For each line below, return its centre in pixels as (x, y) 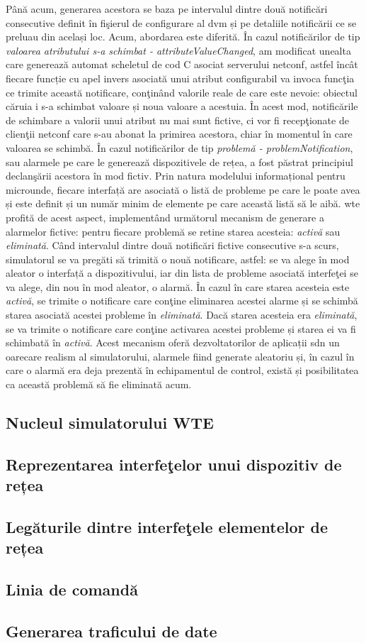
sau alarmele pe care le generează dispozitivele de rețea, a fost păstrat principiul (179, 161)
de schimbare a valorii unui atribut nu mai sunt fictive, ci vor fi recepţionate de (177, 120)
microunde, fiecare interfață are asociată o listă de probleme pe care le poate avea (183, 189)
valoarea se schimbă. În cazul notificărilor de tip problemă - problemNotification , (179, 147)
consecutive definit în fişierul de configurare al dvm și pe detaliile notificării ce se (181, 22)
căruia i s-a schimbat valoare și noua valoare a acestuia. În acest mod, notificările (182, 106)
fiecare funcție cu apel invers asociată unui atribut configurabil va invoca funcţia (180, 78)
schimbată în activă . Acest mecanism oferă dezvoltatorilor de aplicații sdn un (173, 342)
